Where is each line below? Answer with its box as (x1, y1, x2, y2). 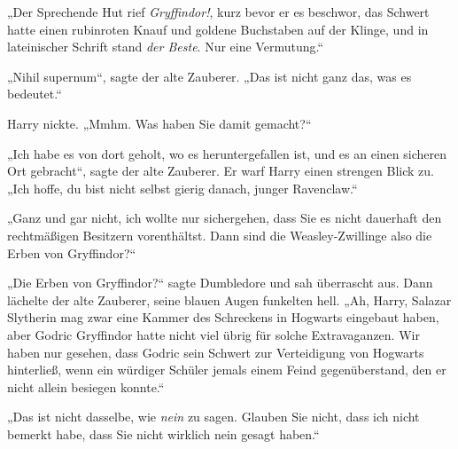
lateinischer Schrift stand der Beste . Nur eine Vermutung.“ (7, 37, 324, 56)
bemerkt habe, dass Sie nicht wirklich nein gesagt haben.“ (7, 424, 320, 443)
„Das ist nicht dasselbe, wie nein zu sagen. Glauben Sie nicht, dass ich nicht (7, 407, 420, 426)
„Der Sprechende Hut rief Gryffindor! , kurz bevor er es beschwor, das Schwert (7, 3, 430, 20)
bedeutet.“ (7, 84, 62, 103)
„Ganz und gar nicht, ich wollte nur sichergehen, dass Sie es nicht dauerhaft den (7, 209, 442, 227)
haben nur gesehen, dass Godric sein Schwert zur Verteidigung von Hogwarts (7, 343, 424, 361)
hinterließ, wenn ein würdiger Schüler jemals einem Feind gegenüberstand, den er (7, 360, 446, 379)
